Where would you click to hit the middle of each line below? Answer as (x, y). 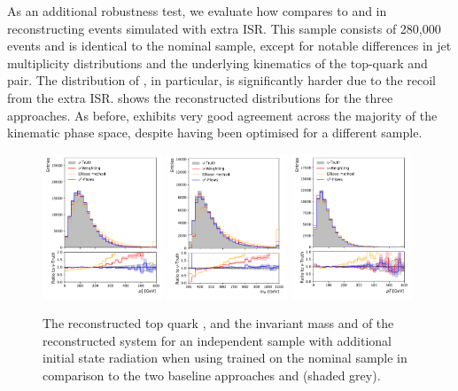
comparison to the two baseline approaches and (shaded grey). (212, 375)
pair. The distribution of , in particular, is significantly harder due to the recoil (221, 80)
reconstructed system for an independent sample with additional (217, 340)
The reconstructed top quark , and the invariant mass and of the (218, 323)
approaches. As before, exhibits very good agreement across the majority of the (222, 115)
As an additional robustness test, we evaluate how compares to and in (197, 11)
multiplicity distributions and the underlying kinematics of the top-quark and (217, 63)
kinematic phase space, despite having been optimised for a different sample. (215, 133)
